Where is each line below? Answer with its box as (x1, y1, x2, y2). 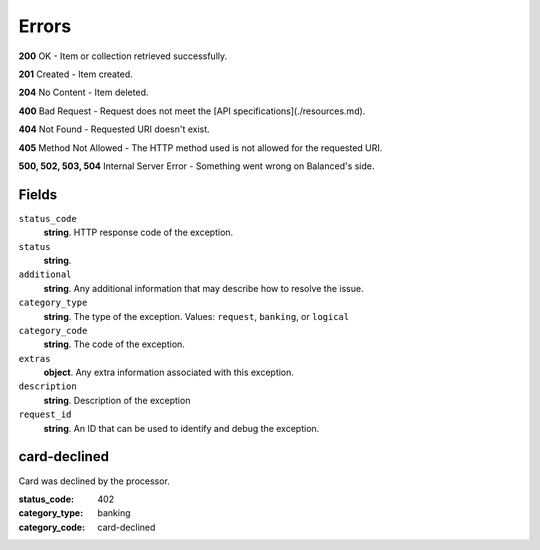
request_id (18, 409, 72, 420)
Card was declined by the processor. (18, 475, 170, 487)
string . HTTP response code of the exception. (43, 226, 234, 239)
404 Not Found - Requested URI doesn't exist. (18, 123, 210, 135)
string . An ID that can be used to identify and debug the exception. (43, 422, 320, 434)
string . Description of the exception (43, 394, 191, 406)
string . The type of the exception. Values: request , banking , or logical (43, 310, 350, 322)
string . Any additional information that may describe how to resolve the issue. (43, 282, 364, 294)
